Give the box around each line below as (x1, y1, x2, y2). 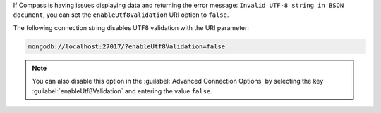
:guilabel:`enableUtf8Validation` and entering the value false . (32, 86, 213, 95)
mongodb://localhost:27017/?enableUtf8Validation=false (28, 42, 226, 51)
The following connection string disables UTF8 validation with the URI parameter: (13, 23, 250, 32)
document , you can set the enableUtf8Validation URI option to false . (13, 11, 229, 19)
